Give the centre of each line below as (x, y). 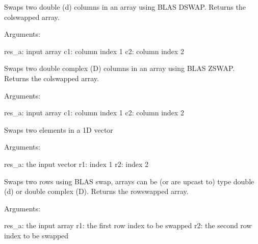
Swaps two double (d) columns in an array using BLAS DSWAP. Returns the (125, 7)
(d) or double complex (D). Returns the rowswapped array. (96, 191)
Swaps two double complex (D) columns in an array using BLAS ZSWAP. (120, 68)
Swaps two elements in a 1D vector (59, 129)
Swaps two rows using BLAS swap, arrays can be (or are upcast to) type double (129, 181)
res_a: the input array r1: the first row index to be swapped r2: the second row (128, 225)
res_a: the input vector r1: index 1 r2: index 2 (76, 164)
